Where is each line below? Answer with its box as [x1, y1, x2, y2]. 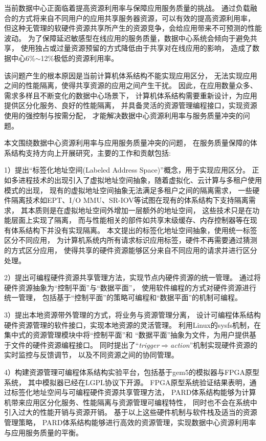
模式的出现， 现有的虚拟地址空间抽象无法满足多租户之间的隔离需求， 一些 [4, 184, 253, 195]
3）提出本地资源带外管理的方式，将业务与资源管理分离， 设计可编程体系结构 [4, 309, 261, 320]
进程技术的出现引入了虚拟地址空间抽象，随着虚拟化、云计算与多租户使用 [18, 174, 262, 185]
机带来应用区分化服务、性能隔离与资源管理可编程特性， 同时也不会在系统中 [4, 396, 257, 407]
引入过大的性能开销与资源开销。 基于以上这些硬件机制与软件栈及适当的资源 [4, 407, 257, 417]
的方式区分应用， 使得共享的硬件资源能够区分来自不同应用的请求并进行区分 [4, 245, 257, 256]
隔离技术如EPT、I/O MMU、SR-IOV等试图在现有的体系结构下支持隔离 [11, 195, 249, 205]
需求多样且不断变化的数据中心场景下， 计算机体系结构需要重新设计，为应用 [4, 90, 257, 100]
